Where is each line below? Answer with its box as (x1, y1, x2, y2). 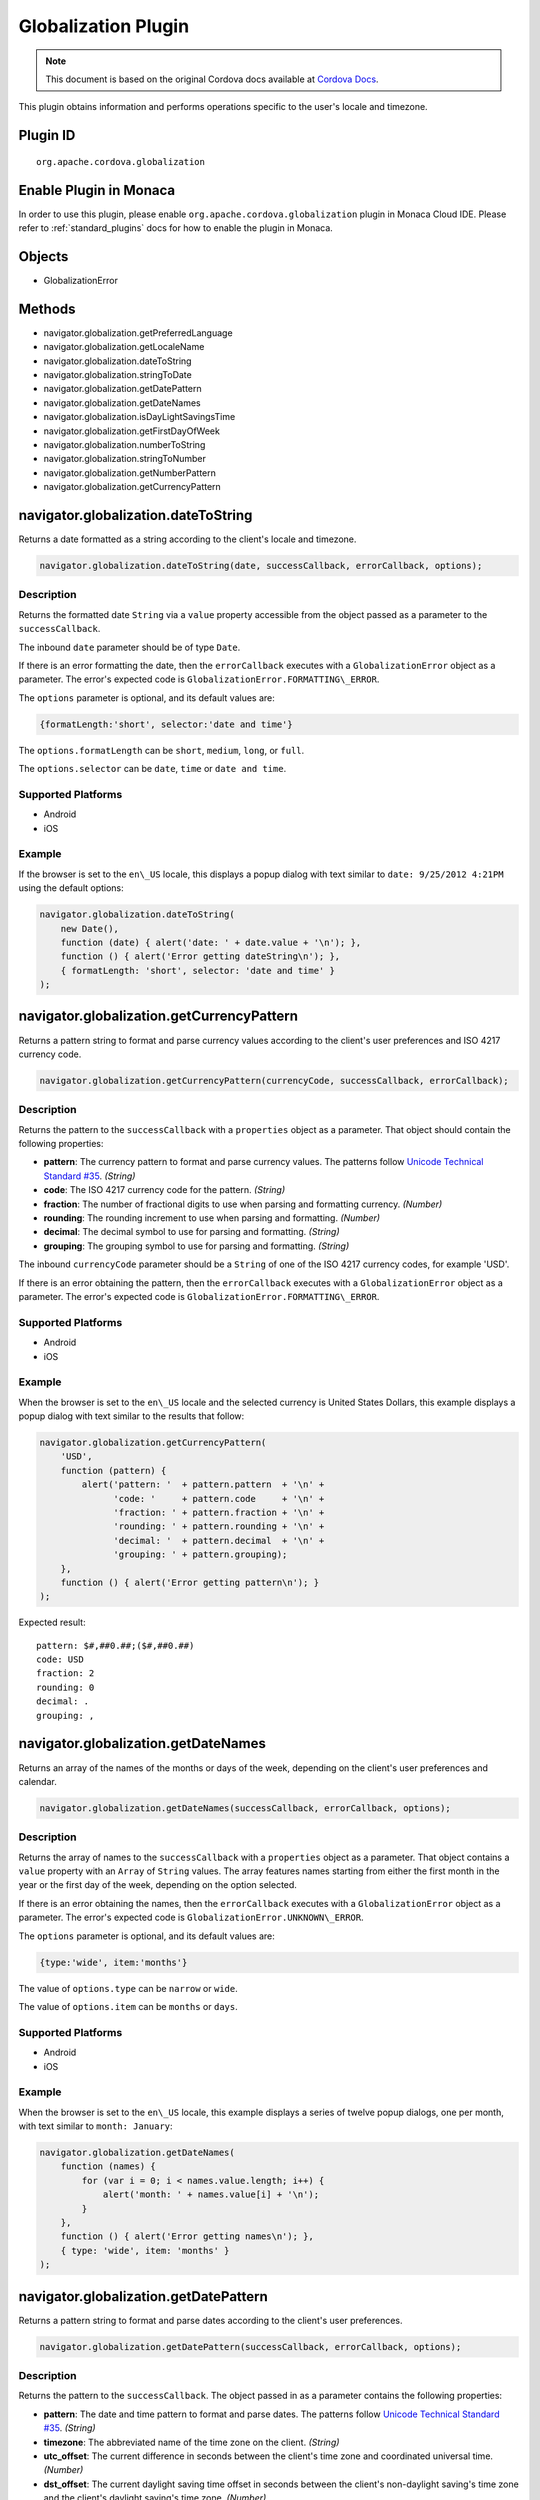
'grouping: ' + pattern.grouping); (113, 1549, 288, 1560)
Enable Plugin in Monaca (18, 181, 176, 199)
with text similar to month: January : (18, 2120, 174, 2132)
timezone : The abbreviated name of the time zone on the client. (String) (43, 2436, 340, 2448)
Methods (18, 300, 76, 317)
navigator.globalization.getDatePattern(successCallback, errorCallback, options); (39, 2341, 462, 2352)
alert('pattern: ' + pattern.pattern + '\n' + (81, 1479, 325, 1490)
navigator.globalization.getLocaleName (43, 341, 205, 353)
